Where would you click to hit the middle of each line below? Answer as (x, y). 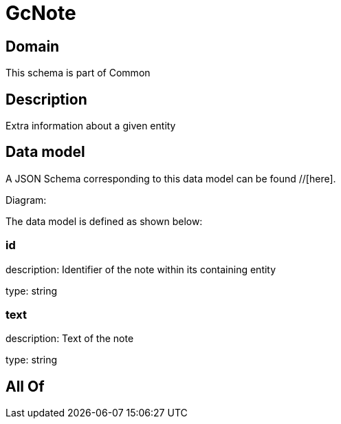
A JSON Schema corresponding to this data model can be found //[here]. (171, 178)
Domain (33, 46)
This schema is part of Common (78, 73)
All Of (25, 386)
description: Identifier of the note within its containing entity (141, 269)
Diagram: (26, 200)
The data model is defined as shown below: (104, 221)
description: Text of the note (70, 339)
